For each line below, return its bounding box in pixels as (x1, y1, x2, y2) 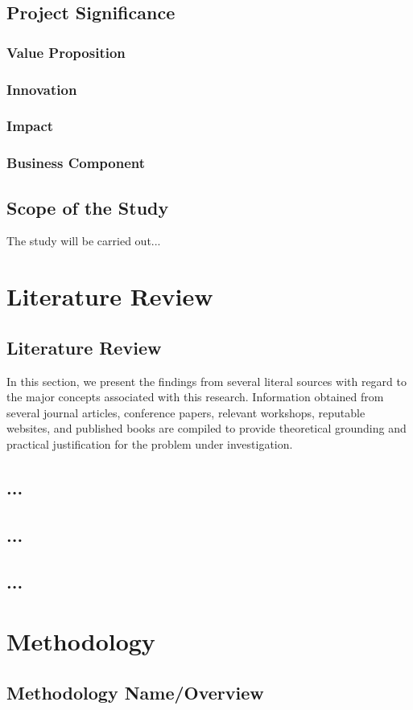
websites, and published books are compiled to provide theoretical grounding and (6, 420, 407, 437)
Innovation (6, 79, 77, 99)
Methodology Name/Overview (6, 679, 264, 704)
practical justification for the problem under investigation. (6, 435, 293, 452)
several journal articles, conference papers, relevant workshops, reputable (6, 404, 366, 421)
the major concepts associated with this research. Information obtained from (6, 388, 384, 405)
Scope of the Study (6, 195, 169, 220)
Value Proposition (6, 42, 126, 62)
